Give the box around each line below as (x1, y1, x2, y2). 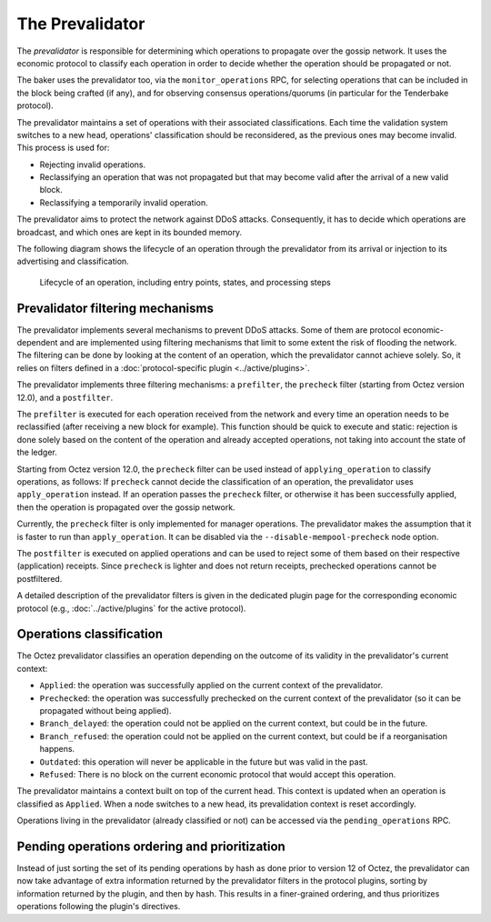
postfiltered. (16, 573, 63, 584)
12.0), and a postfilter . (16, 392, 114, 403)
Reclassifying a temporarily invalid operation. (39, 196, 208, 208)
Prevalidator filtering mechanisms (16, 300, 214, 316)
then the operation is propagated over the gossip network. (16, 501, 235, 513)
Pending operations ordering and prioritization (16, 838, 286, 854)
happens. (39, 744, 75, 755)
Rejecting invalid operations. (39, 159, 146, 170)
